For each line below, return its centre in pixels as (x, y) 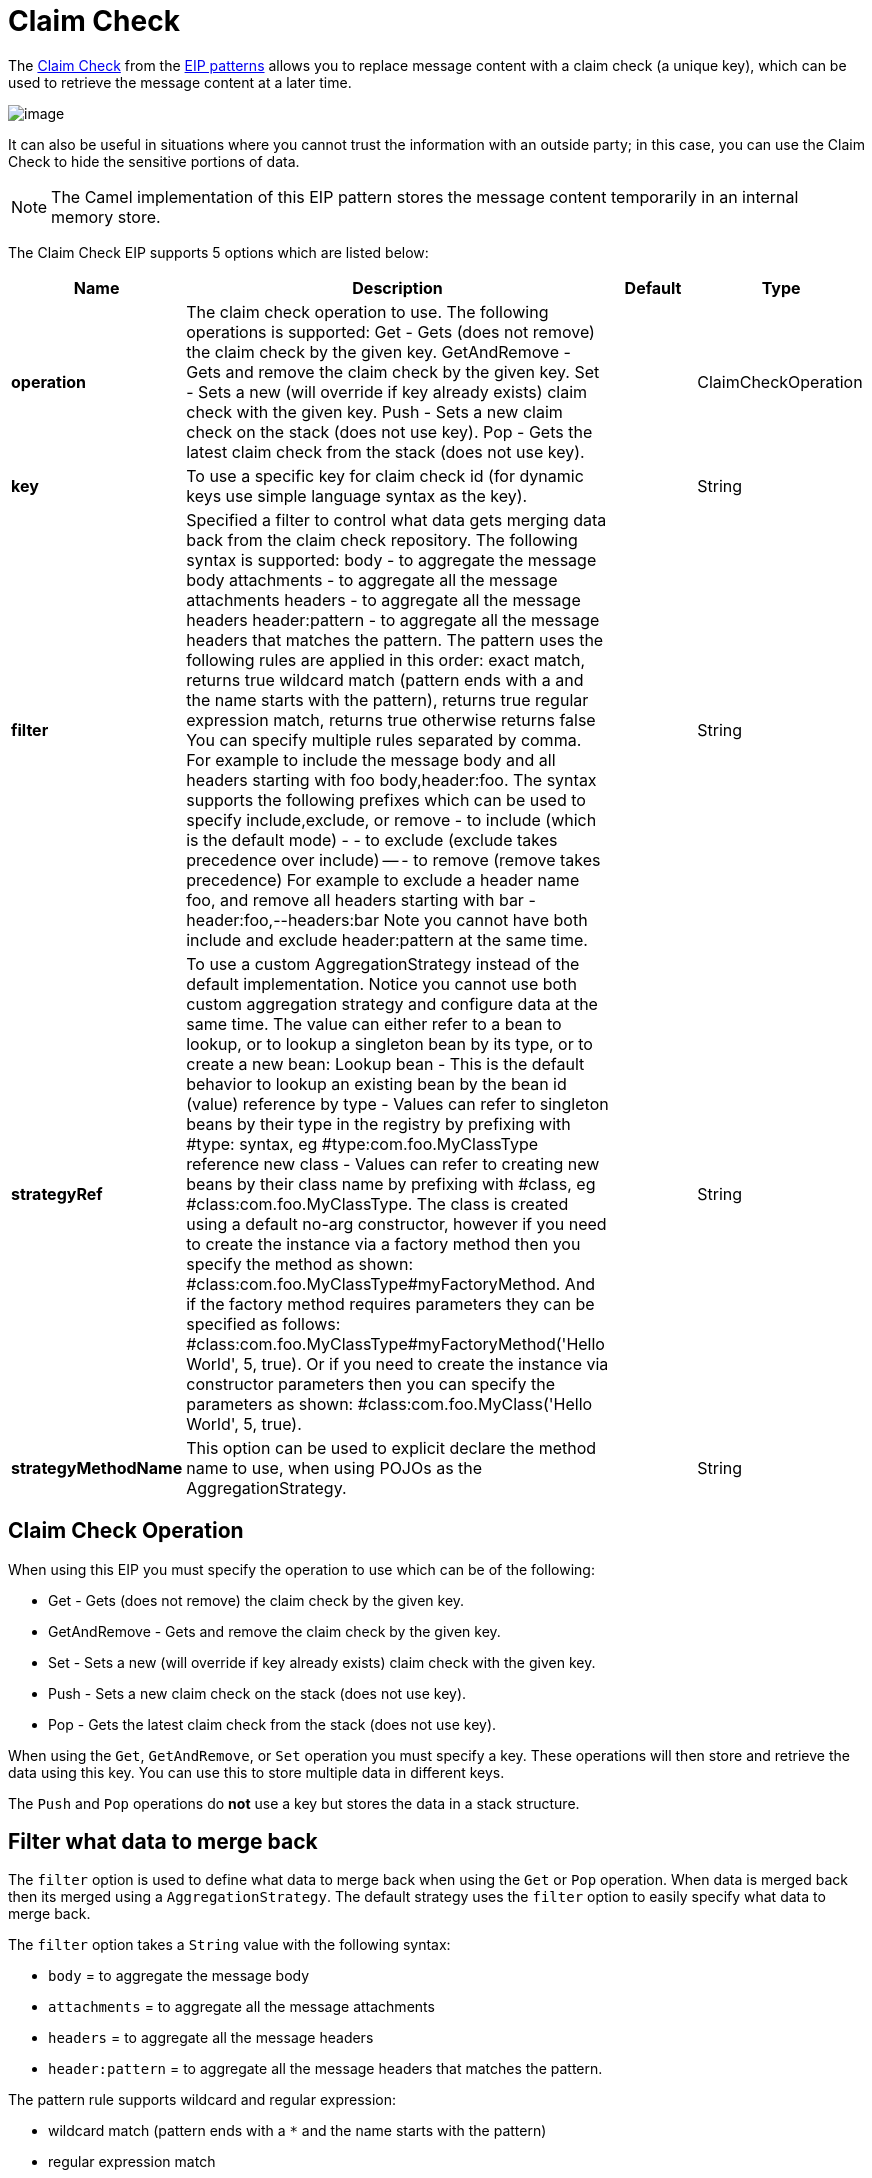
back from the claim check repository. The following (382, 539)
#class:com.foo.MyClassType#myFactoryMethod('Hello (395, 1343)
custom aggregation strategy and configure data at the (392, 1003)
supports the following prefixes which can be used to (386, 799)
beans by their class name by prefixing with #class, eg (391, 1183)
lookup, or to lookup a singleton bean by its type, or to (389, 1043)
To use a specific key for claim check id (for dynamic (385, 475)
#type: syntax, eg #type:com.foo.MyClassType (362, 1143)
